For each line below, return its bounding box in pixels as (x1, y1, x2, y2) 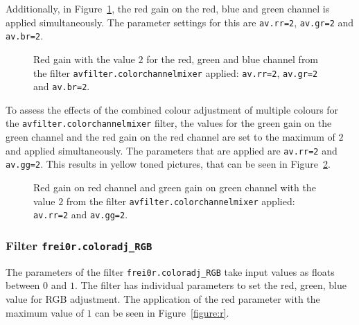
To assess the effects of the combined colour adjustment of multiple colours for (6, 102, 339, 116)
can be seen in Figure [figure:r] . (95, 305, 229, 319)
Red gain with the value (33, 51, 135, 66)
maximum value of (6, 305, 84, 319)
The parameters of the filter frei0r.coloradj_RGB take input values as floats (6, 264, 335, 279)
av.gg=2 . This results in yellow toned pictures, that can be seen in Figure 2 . (6, 157, 331, 171)
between (6, 278, 40, 292)
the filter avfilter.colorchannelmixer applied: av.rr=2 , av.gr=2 (33, 65, 318, 80)
